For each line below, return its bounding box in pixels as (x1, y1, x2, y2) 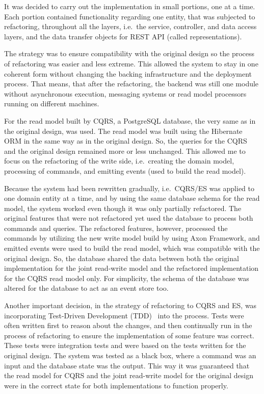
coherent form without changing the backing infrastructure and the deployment (4, 68, 252, 79)
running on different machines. (4, 98, 99, 109)
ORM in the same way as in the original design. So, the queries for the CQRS (4, 135, 247, 146)
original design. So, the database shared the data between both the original (4, 252, 239, 263)
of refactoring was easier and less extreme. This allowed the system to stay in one (4, 58, 258, 68)
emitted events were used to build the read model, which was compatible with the (4, 243, 260, 253)
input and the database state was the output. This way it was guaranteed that (4, 360, 250, 370)
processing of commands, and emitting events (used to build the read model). (4, 165, 246, 176)
